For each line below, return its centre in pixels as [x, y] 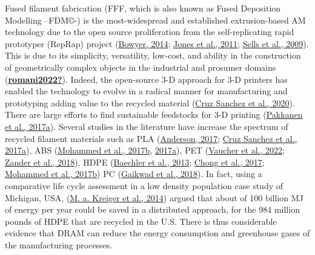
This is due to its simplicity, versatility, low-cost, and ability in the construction [153, 55]
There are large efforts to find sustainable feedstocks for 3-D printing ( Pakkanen [154, 115]
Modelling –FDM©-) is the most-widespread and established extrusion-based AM [155, 20]
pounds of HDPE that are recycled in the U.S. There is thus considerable [141, 221]
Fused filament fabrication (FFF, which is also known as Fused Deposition [143, 8]
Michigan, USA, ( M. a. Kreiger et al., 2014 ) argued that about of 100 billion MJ [154, 197]
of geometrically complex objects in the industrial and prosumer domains [141, 67]
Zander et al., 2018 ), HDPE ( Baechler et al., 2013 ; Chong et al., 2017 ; [135, 162]
